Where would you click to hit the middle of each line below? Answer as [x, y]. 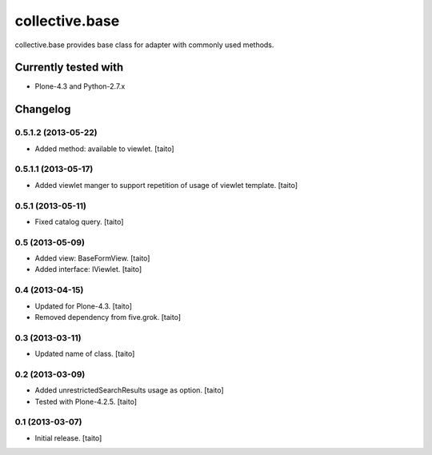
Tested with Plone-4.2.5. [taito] [86, 401]
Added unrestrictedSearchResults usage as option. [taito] [129, 390]
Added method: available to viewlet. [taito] [105, 149]
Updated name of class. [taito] [85, 354]
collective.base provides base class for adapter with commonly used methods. [144, 45]
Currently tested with [69, 68]
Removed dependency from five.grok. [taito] [108, 317]
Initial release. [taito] [68, 438]
